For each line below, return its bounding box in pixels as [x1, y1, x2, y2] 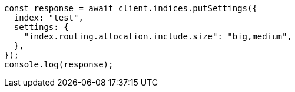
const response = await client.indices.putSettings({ [4, 4, 257, 13]
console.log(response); [4, 60, 114, 69]
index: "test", [14, 13, 84, 22]
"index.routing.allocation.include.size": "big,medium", [24, 32, 292, 41]
